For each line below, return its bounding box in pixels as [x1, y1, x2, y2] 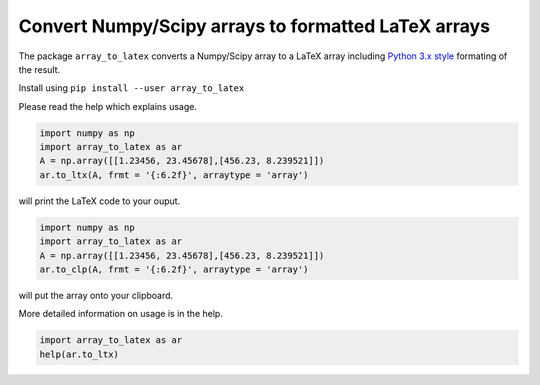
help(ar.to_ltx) [39, 348, 120, 360]
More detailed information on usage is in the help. [18, 308, 224, 320]
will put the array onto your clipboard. [18, 290, 174, 301]
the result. [18, 63, 61, 75]
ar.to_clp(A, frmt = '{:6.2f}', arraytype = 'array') [39, 264, 309, 275]
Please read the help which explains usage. [18, 100, 197, 112]
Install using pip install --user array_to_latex [18, 82, 245, 94]
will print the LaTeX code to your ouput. [18, 195, 181, 207]
